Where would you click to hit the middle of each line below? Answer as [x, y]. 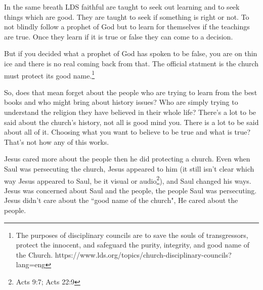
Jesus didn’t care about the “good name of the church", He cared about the [121, 200]
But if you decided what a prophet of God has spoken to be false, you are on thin [131, 53]
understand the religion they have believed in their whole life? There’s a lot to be [130, 112]
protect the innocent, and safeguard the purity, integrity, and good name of [133, 245]
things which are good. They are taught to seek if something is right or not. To [127, 16]
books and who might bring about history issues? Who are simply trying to [121, 102]
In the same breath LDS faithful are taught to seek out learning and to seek [122, 7]
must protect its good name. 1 [50, 74]
